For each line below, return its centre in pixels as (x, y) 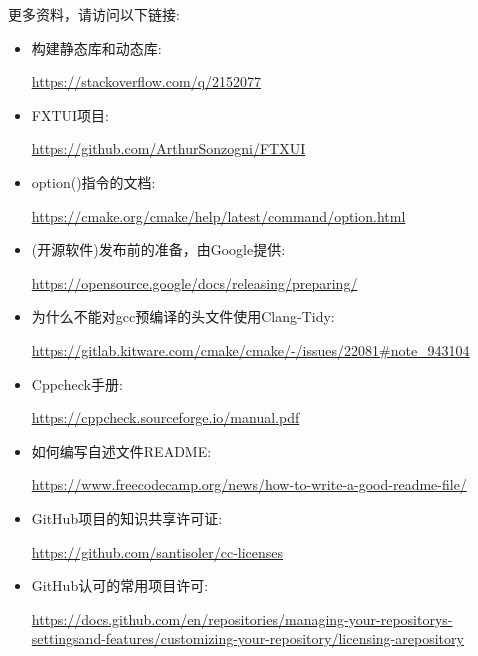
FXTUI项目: (70, 114)
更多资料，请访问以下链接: (94, 14)
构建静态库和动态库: (96, 47)
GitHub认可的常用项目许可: (120, 585)
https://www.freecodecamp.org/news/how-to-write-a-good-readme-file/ (249, 484)
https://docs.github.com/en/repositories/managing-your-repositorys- (242, 618)
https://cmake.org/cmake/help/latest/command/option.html (218, 215)
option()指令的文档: (93, 181)
